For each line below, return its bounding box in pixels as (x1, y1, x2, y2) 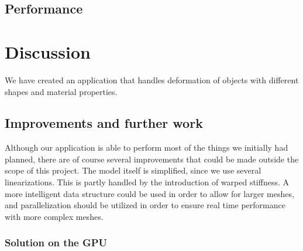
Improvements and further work (5, 114, 203, 132)
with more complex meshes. (5, 210, 104, 222)
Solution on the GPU (5, 235, 108, 250)
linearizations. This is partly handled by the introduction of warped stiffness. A (5, 176, 289, 188)
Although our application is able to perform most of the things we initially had (5, 141, 288, 154)
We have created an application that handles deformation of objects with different (5, 73, 299, 86)
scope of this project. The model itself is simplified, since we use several (5, 164, 261, 177)
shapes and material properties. (5, 85, 118, 97)
